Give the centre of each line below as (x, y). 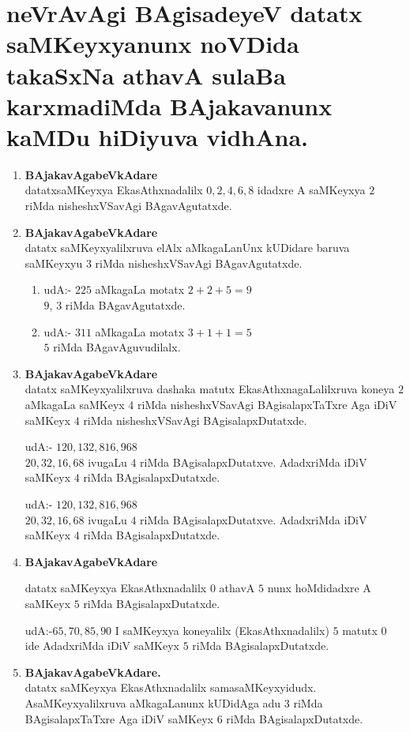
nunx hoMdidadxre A (319, 588)
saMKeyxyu (54, 263)
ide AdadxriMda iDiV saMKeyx (102, 646)
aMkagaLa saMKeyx (75, 404)
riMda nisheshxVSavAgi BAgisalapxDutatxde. (195, 420)
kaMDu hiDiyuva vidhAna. (157, 136)
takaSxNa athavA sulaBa (146, 75)
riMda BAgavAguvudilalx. (117, 347)
